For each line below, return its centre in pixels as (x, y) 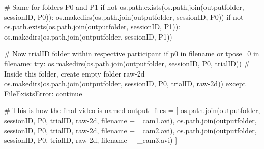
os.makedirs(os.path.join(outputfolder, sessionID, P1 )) (88, 36)
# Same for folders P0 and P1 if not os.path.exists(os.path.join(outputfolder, (124, 7)
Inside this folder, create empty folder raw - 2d (75, 73)
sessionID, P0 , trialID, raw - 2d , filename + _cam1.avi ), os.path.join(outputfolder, (130, 120)
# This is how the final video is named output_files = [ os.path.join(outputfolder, (132, 110)
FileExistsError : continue (43, 93)
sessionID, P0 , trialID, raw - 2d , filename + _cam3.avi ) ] (91, 140)
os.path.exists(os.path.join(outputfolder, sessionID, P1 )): (92, 27)
